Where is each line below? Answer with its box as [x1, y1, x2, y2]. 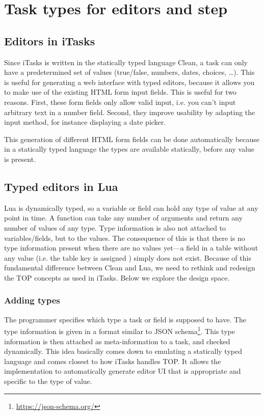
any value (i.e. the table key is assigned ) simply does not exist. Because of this [4, 252, 251, 263]
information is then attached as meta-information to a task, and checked [4, 336, 230, 346]
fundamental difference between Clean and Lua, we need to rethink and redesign [4, 262, 255, 273]
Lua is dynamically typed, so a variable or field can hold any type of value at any [4, 202, 258, 213]
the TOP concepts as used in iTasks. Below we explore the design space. [4, 272, 230, 283]
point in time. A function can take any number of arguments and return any [4, 212, 243, 223]
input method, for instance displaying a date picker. [4, 117, 166, 127]
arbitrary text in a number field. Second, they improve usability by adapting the [4, 106, 255, 117]
